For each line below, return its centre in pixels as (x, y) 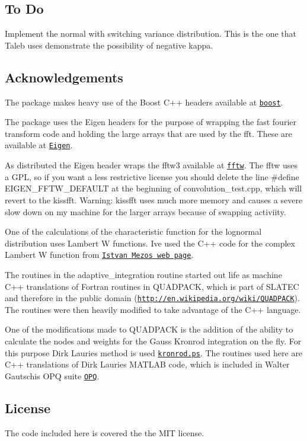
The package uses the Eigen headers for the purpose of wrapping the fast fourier (151, 122)
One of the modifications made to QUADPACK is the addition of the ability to (149, 329)
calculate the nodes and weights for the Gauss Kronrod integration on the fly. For (153, 341)
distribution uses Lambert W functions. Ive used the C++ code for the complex (150, 243)
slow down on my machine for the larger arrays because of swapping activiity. (145, 211)
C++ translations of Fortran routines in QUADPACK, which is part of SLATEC (152, 286)
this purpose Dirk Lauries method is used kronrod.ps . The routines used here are (154, 352)
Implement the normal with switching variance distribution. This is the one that (151, 33)
